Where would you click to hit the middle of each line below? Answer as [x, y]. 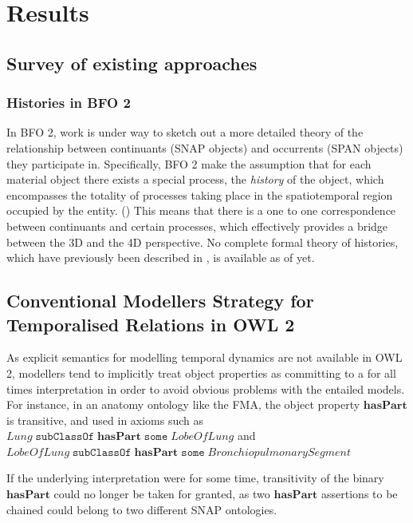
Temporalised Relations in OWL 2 [151, 324]
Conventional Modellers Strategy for [160, 301]
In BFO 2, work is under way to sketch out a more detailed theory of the [185, 132]
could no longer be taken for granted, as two [162, 494]
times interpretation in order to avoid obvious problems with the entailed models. [206, 388]
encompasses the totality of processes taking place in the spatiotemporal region [200, 194]
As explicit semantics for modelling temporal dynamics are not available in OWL [205, 357]
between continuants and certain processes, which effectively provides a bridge [197, 226]
